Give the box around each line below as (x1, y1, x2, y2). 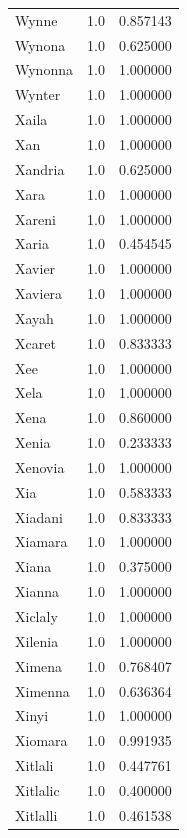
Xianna (15, 581, 59, 602)
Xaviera (15, 283, 63, 304)
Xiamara (15, 531, 68, 552)
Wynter (15, 84, 61, 105)
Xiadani (15, 506, 63, 527)
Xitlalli (15, 804, 58, 825)
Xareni (15, 208, 56, 229)
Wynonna (15, 59, 73, 80)
